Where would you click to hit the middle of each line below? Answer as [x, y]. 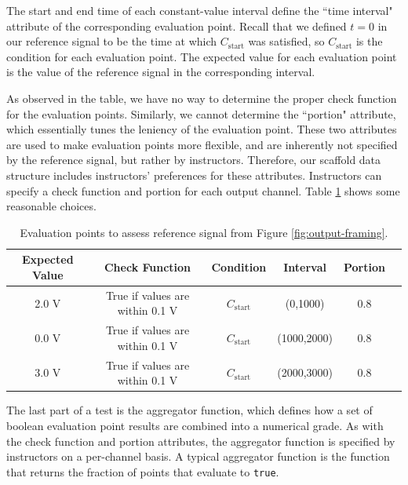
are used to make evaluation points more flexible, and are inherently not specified [202, 144]
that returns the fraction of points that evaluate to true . [143, 471]
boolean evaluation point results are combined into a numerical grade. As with [195, 425]
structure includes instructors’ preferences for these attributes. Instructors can [194, 175]
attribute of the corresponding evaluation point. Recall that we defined [177, 26]
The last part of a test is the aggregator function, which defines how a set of [189, 410]
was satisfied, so [286, 41]
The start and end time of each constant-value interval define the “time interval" [200, 10]
